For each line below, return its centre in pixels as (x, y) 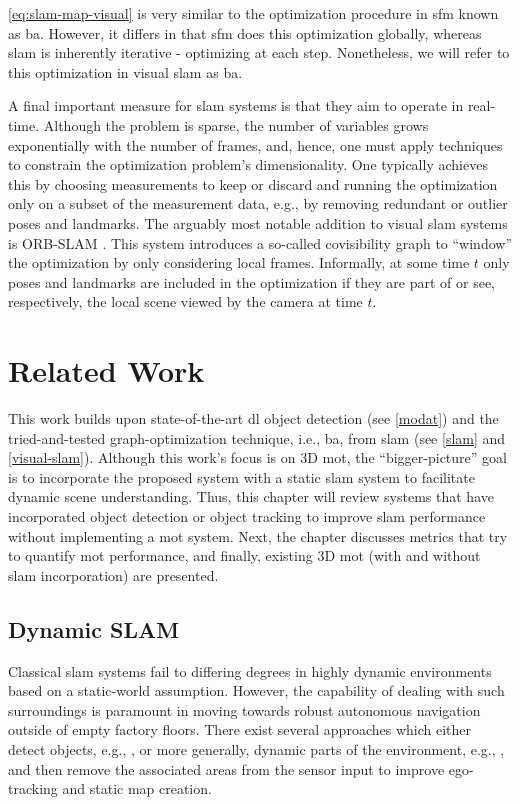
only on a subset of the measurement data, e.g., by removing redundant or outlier (258, 203)
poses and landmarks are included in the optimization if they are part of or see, (252, 281)
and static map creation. (137, 788)
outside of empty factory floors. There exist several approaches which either (239, 729)
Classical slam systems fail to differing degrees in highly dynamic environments (250, 670)
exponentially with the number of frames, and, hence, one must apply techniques (255, 144)
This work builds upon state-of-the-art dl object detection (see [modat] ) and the (253, 418)
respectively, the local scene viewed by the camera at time (185, 301)
